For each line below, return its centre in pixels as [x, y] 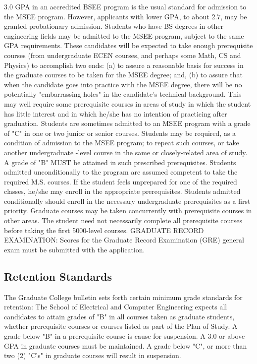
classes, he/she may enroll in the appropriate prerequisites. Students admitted [122, 191]
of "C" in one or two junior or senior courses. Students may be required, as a [120, 133]
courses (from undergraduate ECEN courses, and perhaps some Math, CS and [123, 55]
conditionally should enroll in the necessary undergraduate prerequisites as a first [127, 201]
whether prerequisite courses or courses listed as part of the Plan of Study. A [121, 326]
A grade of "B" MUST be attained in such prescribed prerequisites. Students [120, 162]
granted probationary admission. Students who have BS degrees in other [114, 26]
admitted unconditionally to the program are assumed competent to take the [121, 172]
